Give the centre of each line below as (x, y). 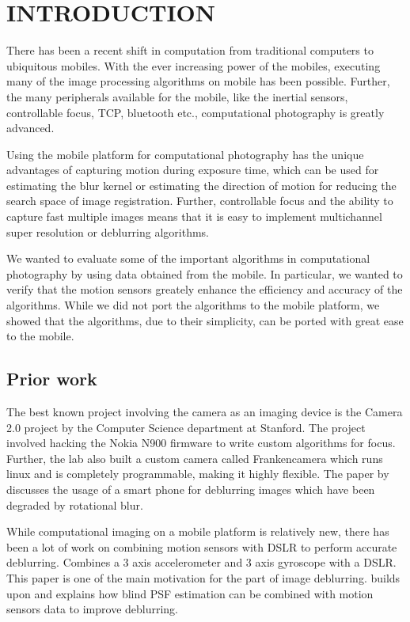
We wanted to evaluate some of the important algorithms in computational (188, 258)
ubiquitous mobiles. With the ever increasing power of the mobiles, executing (194, 65)
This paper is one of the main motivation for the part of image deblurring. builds (203, 577)
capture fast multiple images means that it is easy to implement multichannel (194, 216)
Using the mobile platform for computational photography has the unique (185, 154)
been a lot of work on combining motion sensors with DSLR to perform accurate (202, 546)
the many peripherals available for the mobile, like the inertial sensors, (177, 96)
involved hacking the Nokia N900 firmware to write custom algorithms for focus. (201, 443)
